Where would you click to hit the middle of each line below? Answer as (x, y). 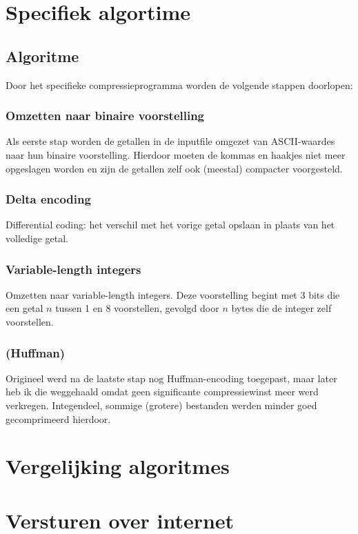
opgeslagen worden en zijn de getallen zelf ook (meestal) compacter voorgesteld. (174, 168)
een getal (24, 308)
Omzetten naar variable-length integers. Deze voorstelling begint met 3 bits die (173, 294)
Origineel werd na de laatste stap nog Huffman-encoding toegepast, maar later (171, 378)
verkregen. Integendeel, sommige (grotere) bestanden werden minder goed (161, 405)
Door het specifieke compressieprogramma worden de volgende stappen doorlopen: (179, 85)
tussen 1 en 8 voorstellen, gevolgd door (137, 308)
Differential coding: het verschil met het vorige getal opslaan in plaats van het (170, 225)
